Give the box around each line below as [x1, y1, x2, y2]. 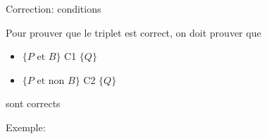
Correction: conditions [6, 1, 101, 16]
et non [37, 75, 65, 86]
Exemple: [6, 119, 46, 134]
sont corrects [6, 96, 61, 111]
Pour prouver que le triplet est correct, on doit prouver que [6, 25, 261, 40]
